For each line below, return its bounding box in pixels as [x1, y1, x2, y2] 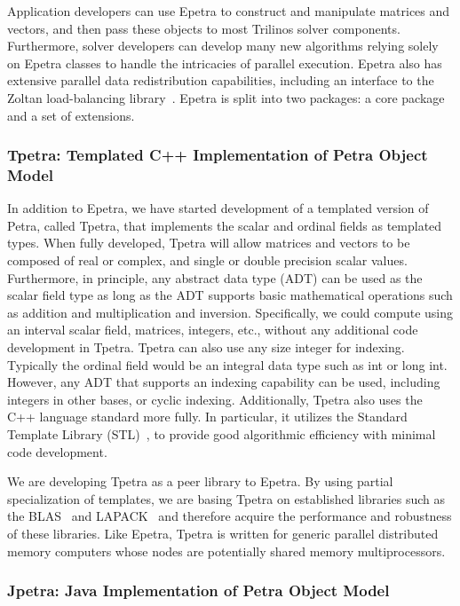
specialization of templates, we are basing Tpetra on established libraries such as [7, 489, 446, 508]
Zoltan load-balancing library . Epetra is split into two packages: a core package [7, 88, 445, 106]
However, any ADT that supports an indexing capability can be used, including [7, 373, 440, 391]
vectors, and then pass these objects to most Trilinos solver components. [7, 19, 401, 37]
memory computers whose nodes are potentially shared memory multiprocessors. [7, 541, 446, 560]
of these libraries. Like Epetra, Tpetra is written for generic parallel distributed [7, 523, 439, 542]
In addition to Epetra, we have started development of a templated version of [7, 199, 429, 217]
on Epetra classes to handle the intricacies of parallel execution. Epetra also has [7, 53, 442, 72]
